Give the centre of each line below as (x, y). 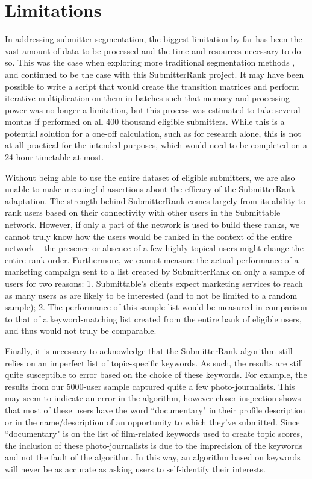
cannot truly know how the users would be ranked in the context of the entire (148, 236)
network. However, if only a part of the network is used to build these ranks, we (152, 224)
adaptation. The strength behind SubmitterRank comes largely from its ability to (155, 200)
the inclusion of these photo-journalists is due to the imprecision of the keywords (154, 445)
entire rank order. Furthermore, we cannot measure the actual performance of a (152, 259)
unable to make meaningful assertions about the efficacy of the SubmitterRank (150, 189)
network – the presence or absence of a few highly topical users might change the (154, 248)
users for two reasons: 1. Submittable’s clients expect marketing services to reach (154, 283)
